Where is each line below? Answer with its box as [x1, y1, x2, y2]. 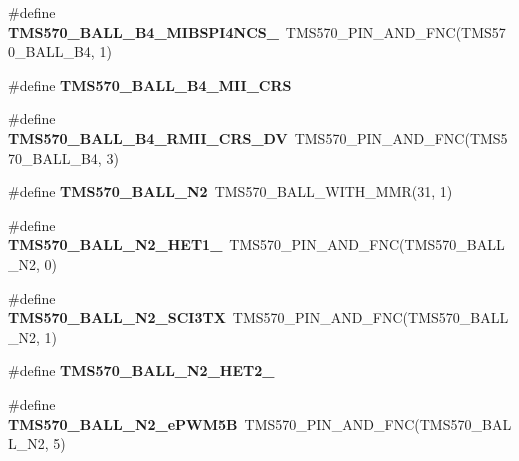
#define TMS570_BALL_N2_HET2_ [8, 360, 275, 381]
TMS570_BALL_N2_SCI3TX [8, 307, 226, 328]
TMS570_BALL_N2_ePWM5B [8, 413, 238, 434]
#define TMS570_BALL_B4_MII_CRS [8, 74, 292, 95]
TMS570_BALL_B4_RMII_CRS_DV [8, 127, 288, 148]
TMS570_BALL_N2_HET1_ [8, 234, 223, 255]
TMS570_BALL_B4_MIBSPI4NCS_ [8, 21, 279, 42]
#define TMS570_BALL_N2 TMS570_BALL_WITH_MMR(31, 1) [8, 181, 453, 202]
